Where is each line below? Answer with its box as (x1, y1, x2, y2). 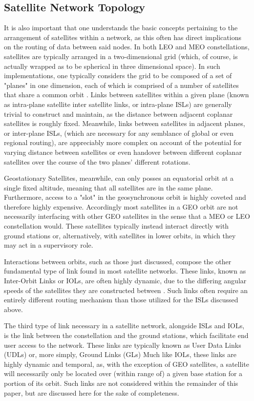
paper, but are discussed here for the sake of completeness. (4, 387, 179, 398)
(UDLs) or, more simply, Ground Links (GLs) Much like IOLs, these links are (4, 349, 236, 359)
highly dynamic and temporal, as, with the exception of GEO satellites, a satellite (4, 359, 249, 369)
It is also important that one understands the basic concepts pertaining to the (4, 22, 238, 33)
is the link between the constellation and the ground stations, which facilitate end (4, 330, 249, 340)
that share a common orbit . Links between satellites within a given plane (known (4, 89, 249, 100)
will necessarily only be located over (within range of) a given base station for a (4, 368, 243, 379)
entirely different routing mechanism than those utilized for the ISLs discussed (4, 295, 238, 305)
